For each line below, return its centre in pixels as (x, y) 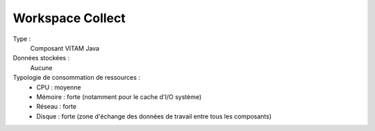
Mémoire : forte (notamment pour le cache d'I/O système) (119, 96)
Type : (22, 39)
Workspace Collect (69, 18)
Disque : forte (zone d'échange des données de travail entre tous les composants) (154, 116)
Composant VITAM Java (65, 48)
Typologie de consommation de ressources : (76, 78)
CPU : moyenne (59, 87)
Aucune (41, 68)
